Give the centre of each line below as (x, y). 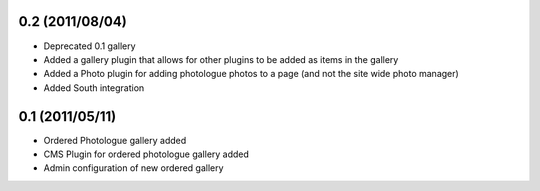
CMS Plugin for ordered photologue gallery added (146, 154)
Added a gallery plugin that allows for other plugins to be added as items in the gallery (221, 59)
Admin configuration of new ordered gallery (133, 168)
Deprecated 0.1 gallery (89, 46)
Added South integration (94, 87)
